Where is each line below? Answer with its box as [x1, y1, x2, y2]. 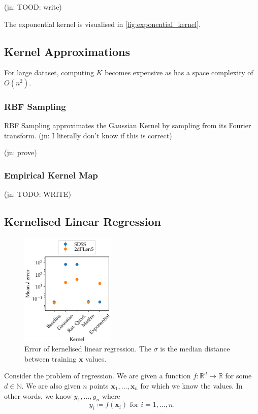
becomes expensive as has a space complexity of [105, 67, 253, 78]
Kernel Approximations [4, 43, 131, 59]
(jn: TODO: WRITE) [4, 189, 72, 199]
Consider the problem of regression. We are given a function [4, 370, 191, 381]
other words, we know [4, 390, 72, 401]
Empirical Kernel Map [4, 168, 98, 181]
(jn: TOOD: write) [4, 2, 62, 12]
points [89, 380, 109, 391]
